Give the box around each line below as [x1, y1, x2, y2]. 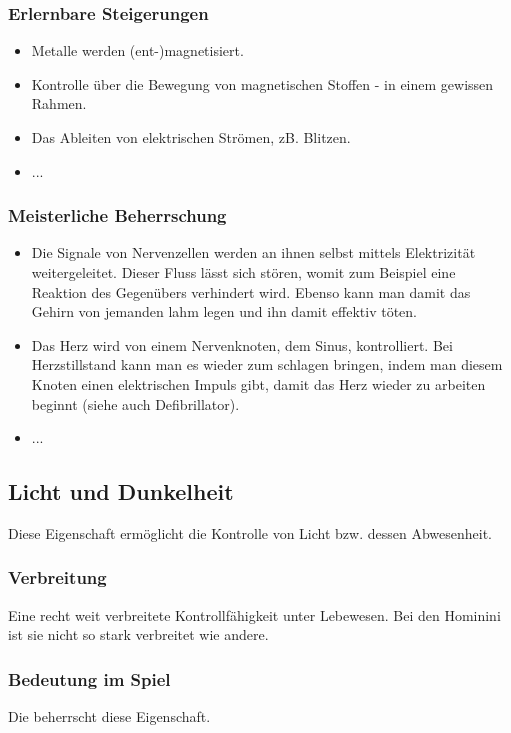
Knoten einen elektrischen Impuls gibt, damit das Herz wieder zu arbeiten [31, 373, 486, 394]
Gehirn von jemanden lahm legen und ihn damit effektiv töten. [31, 301, 417, 322]
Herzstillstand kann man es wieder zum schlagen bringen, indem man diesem [31, 354, 503, 375]
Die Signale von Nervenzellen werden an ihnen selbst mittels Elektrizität [31, 242, 476, 263]
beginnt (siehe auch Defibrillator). [31, 393, 240, 414]
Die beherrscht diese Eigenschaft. [8, 706, 211, 727]
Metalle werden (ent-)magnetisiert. [31, 40, 244, 61]
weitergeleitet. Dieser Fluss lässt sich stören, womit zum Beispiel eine [31, 262, 456, 282]
